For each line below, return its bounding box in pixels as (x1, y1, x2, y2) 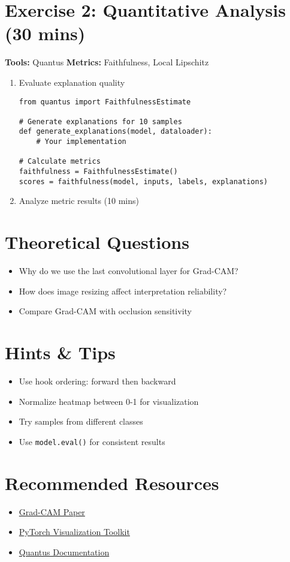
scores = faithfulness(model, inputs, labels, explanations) (19, 177, 268, 186)
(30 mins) (5, 21, 86, 46)
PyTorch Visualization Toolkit (19, 525, 130, 538)
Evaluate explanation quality (19, 76, 125, 88)
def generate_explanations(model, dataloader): (19, 127, 212, 136)
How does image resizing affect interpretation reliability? (19, 284, 227, 297)
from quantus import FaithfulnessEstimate (19, 97, 191, 106)
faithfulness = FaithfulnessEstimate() (19, 167, 178, 176)
